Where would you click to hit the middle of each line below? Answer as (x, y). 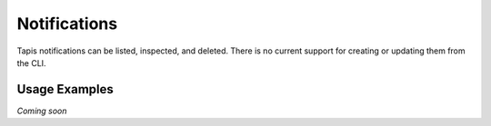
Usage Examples (65, 89)
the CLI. (31, 63)
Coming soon (42, 111)
